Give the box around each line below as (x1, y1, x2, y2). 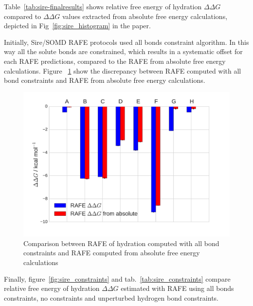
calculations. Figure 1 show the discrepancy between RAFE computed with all (4, 65, 241, 76)
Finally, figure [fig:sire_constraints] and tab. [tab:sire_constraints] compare (4, 273, 231, 284)
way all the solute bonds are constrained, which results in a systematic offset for (4, 46, 243, 57)
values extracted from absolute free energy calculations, (62, 11, 228, 21)
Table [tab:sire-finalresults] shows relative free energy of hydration (4, 1, 202, 11)
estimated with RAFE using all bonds (121, 283, 234, 293)
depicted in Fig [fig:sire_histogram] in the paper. (4, 20, 151, 31)
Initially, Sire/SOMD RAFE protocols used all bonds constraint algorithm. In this (4, 37, 249, 47)
